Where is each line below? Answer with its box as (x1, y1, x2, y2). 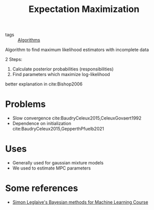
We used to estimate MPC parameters (12, 165, 91, 171)
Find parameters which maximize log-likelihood (12, 71, 110, 77)
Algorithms (17, 37, 40, 43)
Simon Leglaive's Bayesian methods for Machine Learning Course (12, 199, 148, 205)
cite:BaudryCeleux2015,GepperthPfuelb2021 (12, 126, 104, 132)
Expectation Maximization (28, 3, 139, 15)
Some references (5, 182, 78, 194)
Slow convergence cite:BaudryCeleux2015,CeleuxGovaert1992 (12, 115, 141, 121)
